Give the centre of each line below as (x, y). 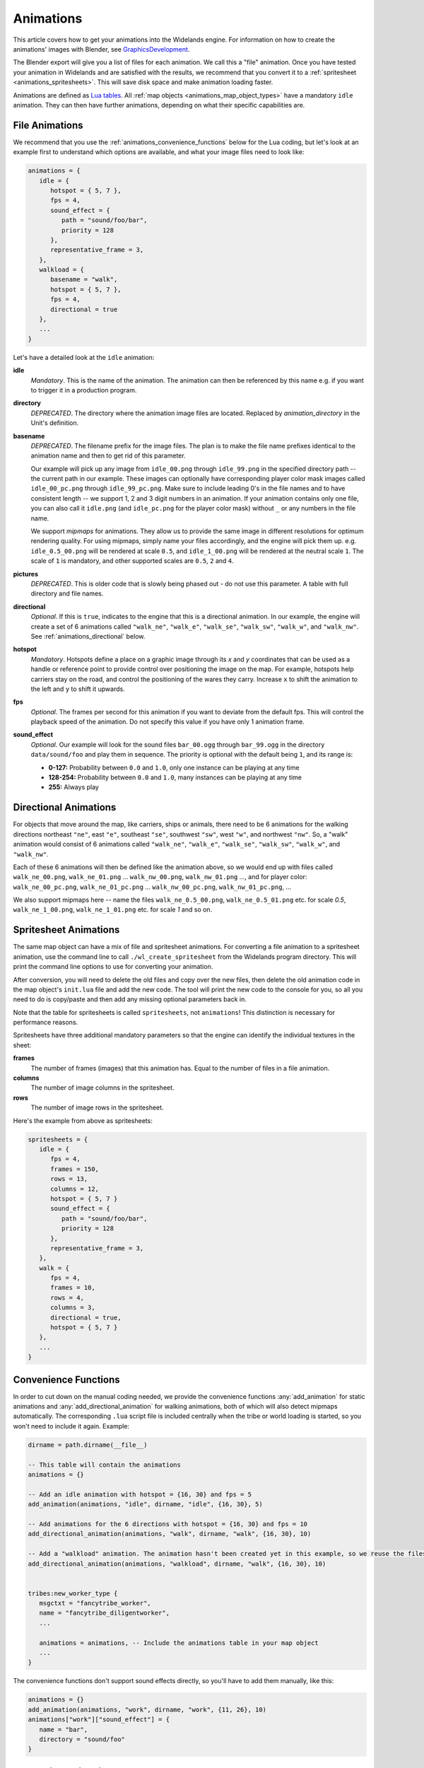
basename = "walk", (84, 280)
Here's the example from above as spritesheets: (83, 1120)
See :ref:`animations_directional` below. (88, 636)
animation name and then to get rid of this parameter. (108, 455)
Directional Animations (65, 807)
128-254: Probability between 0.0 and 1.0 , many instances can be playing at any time (175, 777)
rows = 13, (69, 1179)
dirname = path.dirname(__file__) (88, 1445)
